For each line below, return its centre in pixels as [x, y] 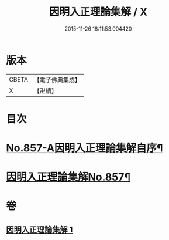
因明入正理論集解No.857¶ [68, 177]
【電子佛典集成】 [57, 80]
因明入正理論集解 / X [98, 12]
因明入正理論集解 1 [39, 229]
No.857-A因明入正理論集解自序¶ [84, 148]
